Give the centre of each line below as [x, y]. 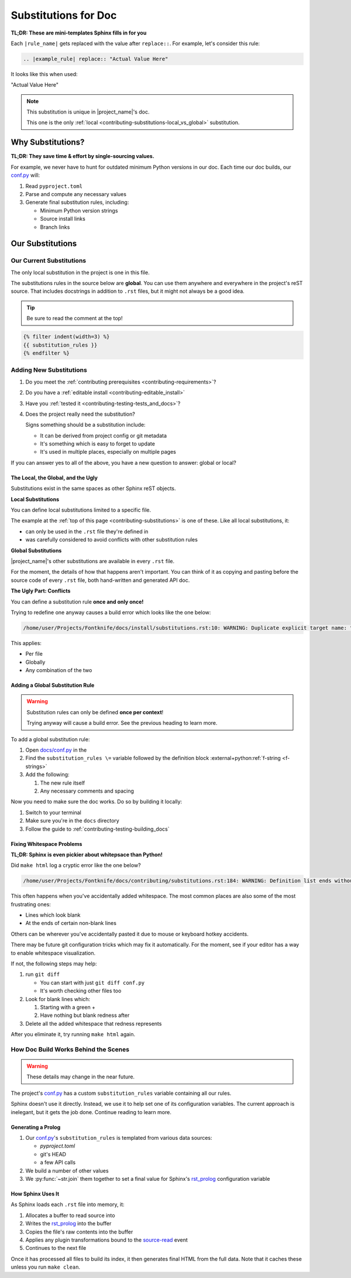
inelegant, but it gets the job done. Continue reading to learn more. [91, 1112]
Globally [35, 662]
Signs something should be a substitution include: [85, 425]
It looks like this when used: [44, 74]
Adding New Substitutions [49, 370]
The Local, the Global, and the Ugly [54, 478]
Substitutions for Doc [64, 15]
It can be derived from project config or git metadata [103, 436]
